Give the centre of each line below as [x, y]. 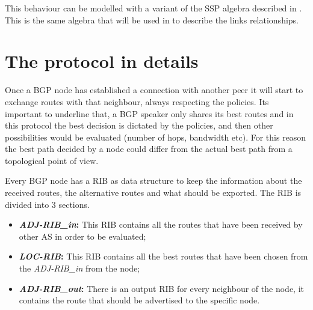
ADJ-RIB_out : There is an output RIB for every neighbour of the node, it [161, 288]
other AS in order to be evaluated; [82, 236]
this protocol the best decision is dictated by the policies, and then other [139, 125]
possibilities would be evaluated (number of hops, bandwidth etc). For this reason [156, 137]
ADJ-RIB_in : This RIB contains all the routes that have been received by [161, 224]
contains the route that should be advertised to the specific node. [139, 300]
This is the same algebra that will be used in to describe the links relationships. [152, 20]
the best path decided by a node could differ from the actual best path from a [149, 149]
